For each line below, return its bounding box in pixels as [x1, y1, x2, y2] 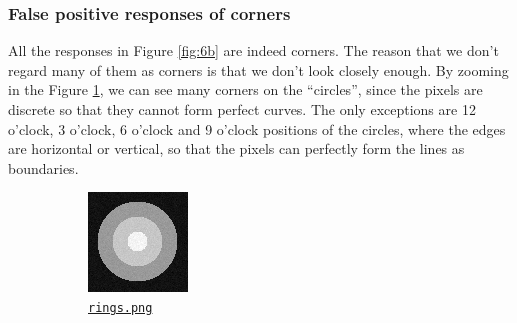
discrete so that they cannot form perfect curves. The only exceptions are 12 [8, 99, 476, 119]
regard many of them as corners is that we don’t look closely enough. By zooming [8, 59, 509, 80]
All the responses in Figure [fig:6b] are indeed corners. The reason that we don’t [8, 40, 499, 61]
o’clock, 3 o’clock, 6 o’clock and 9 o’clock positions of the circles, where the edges [8, 118, 506, 139]
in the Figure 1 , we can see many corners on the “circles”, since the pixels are [8, 79, 483, 100]
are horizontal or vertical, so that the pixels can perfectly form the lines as [8, 138, 465, 159]
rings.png [88, 300, 153, 315]
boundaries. [8, 157, 79, 178]
